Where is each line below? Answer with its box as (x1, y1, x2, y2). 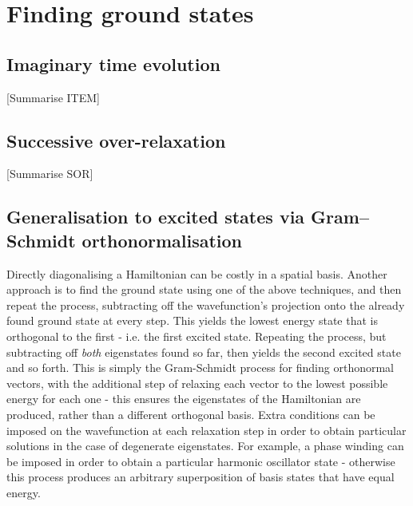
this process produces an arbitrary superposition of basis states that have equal (6, 468, 395, 485)
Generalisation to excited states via (6, 204, 305, 229)
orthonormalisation (81, 227, 243, 252)
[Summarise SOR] (6, 165, 93, 182)
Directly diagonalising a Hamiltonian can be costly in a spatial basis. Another (6, 265, 387, 282)
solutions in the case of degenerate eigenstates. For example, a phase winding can (6, 437, 404, 454)
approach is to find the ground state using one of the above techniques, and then (6, 281, 402, 298)
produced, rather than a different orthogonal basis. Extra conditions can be (6, 405, 375, 422)
